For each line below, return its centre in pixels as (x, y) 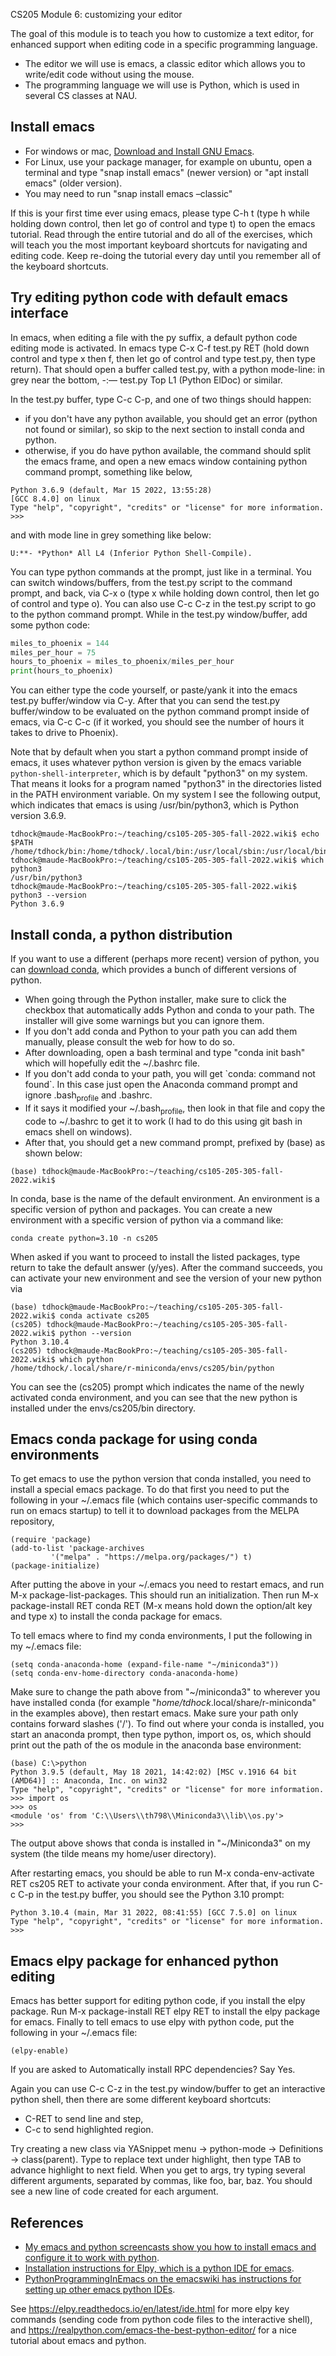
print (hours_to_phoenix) (62, 671)
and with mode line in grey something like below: (111, 535)
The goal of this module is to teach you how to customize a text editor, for (162, 33)
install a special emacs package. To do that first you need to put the (150, 1490)
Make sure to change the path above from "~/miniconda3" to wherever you (165, 1692)
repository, (32, 1521)
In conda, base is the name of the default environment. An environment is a (165, 1198)
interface (39, 313)
